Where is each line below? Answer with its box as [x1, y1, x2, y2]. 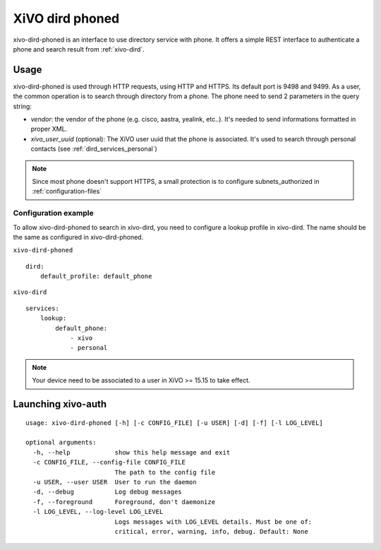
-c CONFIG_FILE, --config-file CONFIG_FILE [32, 458, 186, 467]
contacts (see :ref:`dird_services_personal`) [30, 145, 158, 153]
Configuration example [13, 209, 95, 218]
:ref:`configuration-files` [32, 187, 102, 196]
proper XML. [30, 124, 68, 134]
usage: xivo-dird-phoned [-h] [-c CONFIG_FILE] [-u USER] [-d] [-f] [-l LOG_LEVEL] [25, 419, 324, 427]
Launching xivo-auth [13, 398, 107, 410]
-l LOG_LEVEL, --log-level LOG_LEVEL [32, 508, 164, 516]
